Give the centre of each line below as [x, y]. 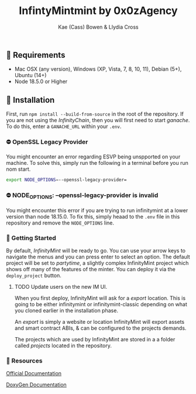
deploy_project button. [34, 275]
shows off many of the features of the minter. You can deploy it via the [91, 269]
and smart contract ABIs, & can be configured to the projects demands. [100, 328]
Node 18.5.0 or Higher [41, 82]
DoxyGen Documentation [37, 385]
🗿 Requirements [36, 55]
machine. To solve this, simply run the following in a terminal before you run [97, 163]
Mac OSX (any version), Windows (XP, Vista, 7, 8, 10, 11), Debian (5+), [98, 69]
